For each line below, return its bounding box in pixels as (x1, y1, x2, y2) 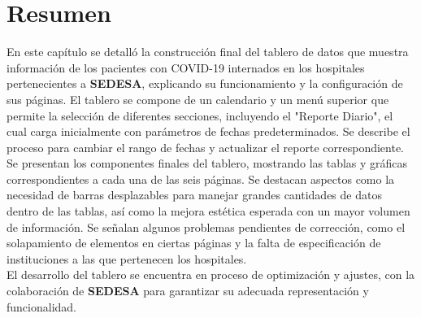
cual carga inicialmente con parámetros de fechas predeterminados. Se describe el (7, 123, 410, 140)
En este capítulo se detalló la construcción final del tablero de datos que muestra (7, 43, 409, 60)
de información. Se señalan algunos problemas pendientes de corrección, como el (7, 218, 406, 235)
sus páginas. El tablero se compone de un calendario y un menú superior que (7, 90, 389, 107)
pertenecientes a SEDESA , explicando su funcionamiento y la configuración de (7, 75, 403, 92)
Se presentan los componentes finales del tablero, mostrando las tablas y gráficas (7, 155, 408, 172)
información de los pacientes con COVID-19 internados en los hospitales (7, 59, 365, 76)
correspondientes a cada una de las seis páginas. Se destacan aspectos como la (7, 170, 395, 187)
